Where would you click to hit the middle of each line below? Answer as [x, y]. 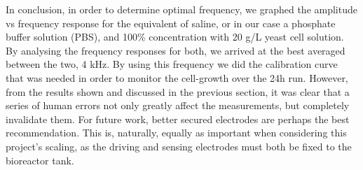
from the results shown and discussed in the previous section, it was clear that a [178, 91]
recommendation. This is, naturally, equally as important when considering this [176, 133]
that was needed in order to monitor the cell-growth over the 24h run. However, [177, 77]
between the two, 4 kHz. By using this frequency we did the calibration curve [172, 64]
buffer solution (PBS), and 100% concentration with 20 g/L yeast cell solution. [175, 37]
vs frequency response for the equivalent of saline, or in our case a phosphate [171, 23]
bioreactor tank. [40, 160]
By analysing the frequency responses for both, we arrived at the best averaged [176, 50]
